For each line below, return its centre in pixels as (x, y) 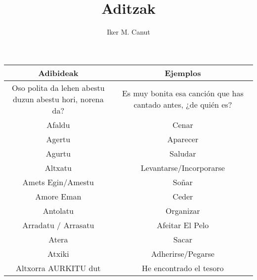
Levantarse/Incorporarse (183, 167)
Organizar (183, 210)
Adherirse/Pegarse (183, 253)
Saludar (183, 153)
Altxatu (58, 167)
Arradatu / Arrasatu (58, 225)
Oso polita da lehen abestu (58, 87)
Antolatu (58, 210)
